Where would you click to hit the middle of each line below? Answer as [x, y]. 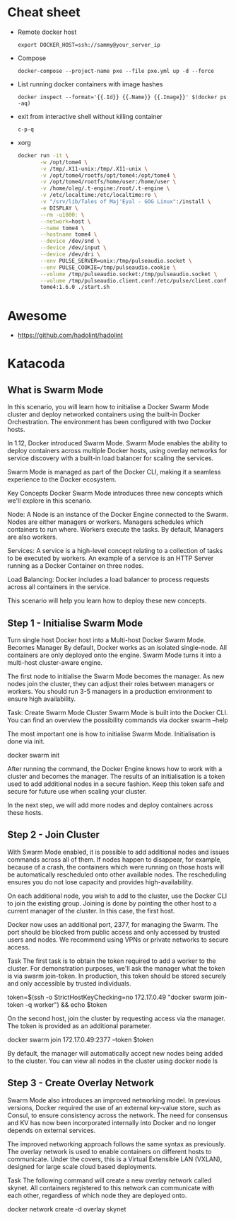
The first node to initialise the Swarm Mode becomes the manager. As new [116, 676]
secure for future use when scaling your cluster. [77, 792]
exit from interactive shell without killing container [90, 116]
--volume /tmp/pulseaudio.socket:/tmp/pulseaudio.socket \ [129, 274]
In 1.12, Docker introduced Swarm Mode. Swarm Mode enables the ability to [117, 443]
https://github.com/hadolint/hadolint [70, 335]
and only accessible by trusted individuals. [69, 983]
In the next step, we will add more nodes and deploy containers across [110, 805]
